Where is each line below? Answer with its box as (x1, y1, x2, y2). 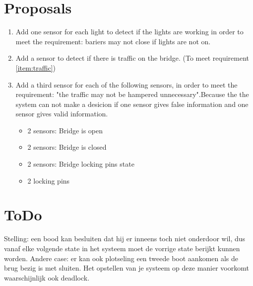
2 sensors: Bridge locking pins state (27, 159, 134, 169)
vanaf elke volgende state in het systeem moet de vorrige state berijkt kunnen (4, 243, 240, 253)
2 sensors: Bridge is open (27, 125, 103, 135)
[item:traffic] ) (15, 62, 56, 73)
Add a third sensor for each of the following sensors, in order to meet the (15, 79, 238, 90)
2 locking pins (27, 175, 70, 186)
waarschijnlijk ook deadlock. (4, 272, 90, 283)
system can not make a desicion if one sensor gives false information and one (15, 98, 249, 109)
